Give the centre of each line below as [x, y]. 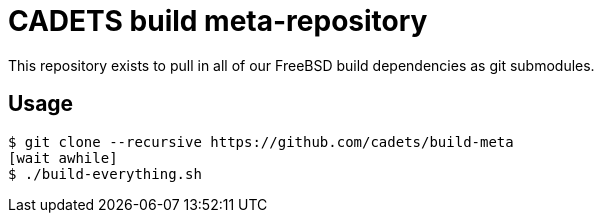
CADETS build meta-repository [218, 21]
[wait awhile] [63, 157]
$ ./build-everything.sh [105, 173]
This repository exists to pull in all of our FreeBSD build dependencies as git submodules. [301, 65]
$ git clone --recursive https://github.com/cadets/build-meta [261, 141]
